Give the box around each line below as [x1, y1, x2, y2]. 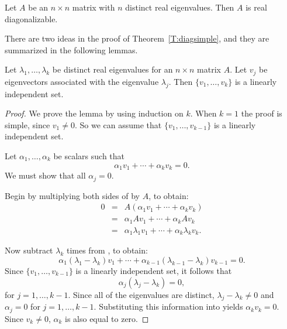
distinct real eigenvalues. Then [125, 1, 234, 13]
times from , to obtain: [66, 244, 148, 256]
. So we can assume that [74, 118, 162, 131]
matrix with [72, 1, 115, 13]
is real [245, 1, 267, 13]
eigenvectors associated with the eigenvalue [5, 75, 159, 87]
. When [190, 107, 217, 119]
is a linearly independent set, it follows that [75, 265, 232, 277]
